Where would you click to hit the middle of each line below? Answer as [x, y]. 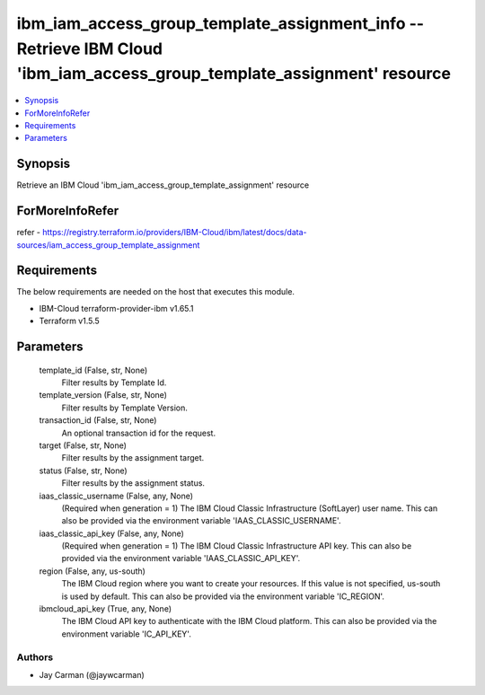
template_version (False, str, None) [103, 395]
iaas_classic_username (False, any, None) [116, 496]
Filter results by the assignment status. [133, 483]
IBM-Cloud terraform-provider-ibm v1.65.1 [116, 308]
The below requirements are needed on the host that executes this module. [156, 292]
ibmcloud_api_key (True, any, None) [106, 609]
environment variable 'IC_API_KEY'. [127, 634]
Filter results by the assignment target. [133, 458]
